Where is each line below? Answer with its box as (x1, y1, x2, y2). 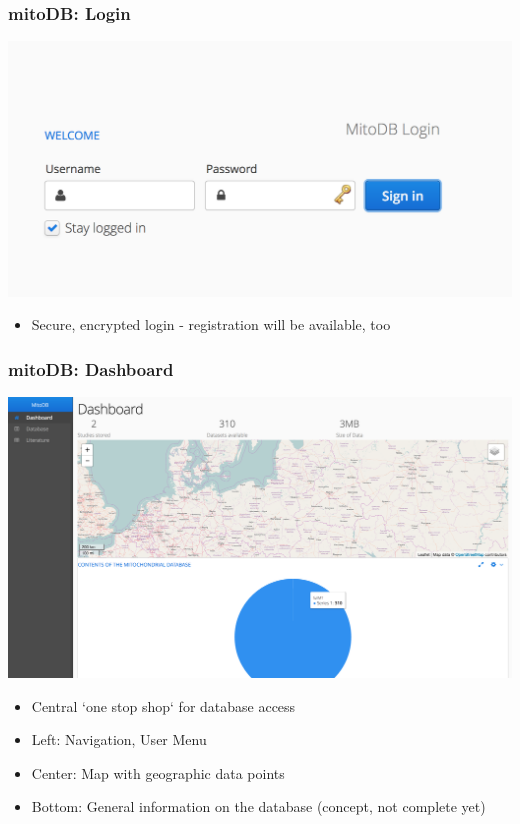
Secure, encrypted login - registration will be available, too (31, 314, 391, 335)
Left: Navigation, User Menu (31, 729, 207, 750)
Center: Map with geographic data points (31, 762, 285, 783)
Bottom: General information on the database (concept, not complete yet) (31, 796, 486, 817)
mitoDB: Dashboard (8, 356, 174, 381)
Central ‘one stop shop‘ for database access (31, 695, 296, 716)
